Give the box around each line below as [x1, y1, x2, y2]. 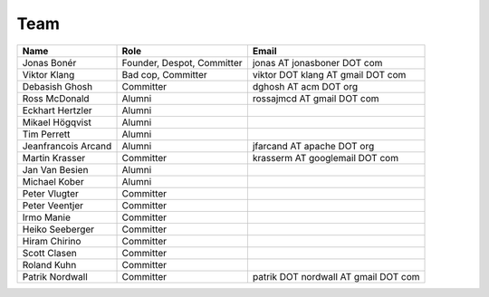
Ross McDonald [22, 91, 90, 104]
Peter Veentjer [22, 199, 84, 212]
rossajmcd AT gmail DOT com [252, 91, 379, 104]
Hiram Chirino [22, 235, 81, 247]
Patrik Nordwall [22, 270, 88, 283]
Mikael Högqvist [22, 116, 92, 129]
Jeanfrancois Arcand [22, 139, 112, 152]
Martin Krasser [22, 151, 86, 164]
